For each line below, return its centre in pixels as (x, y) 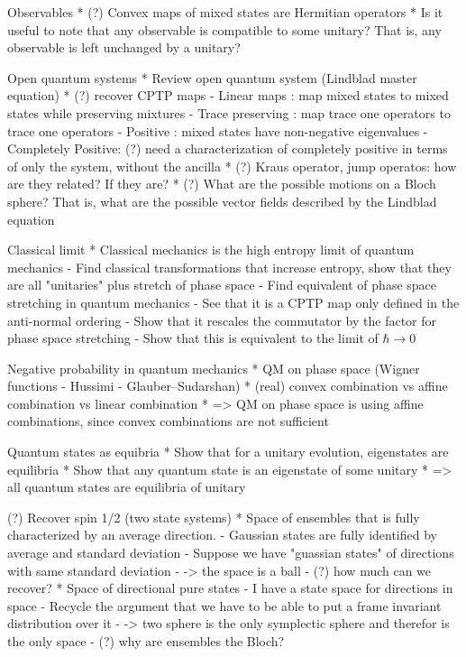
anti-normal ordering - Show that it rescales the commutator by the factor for (222, 320)
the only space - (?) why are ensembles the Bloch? (146, 641)
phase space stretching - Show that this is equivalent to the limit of (193, 338)
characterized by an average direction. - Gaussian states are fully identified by (222, 535)
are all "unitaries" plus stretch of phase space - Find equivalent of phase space (222, 285)
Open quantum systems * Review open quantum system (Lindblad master (212, 77)
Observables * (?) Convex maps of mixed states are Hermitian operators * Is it (225, 12)
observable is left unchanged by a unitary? (124, 47)
